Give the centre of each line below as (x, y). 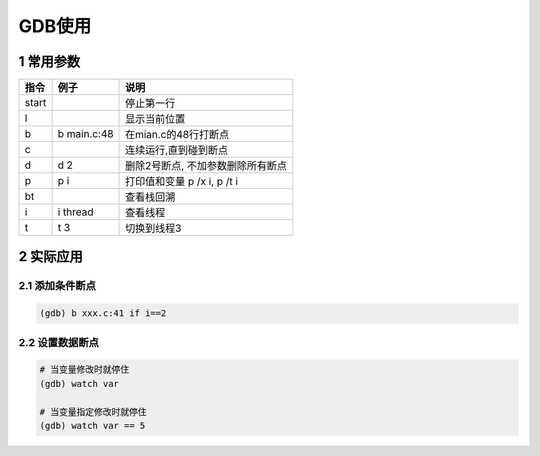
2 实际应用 (51, 256)
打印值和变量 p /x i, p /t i (182, 182)
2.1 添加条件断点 (57, 286)
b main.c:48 (85, 134)
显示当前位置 (155, 119)
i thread (75, 212)
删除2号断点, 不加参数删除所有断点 (206, 166)
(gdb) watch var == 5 (92, 425)
